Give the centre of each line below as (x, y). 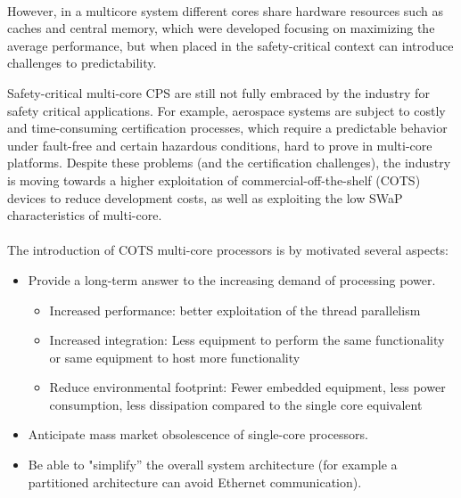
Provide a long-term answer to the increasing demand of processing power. (232, 279)
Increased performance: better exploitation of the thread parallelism (235, 310)
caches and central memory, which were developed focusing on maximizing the (221, 28)
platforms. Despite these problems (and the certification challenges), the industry (229, 163)
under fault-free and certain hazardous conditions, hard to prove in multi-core (220, 145)
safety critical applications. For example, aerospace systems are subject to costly (226, 110)
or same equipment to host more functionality (175, 357)
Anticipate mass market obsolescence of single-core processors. (198, 434)
